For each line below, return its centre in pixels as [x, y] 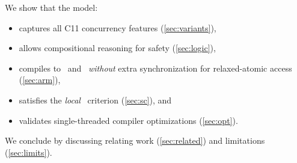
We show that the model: [51, 7]
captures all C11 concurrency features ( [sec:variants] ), [118, 27]
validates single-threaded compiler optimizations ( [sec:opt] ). [128, 120]
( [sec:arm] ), [40, 80]
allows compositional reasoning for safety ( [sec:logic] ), [117, 48]
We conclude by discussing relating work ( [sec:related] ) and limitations [135, 140]
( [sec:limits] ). [29, 152]
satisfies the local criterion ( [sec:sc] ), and [95, 100]
